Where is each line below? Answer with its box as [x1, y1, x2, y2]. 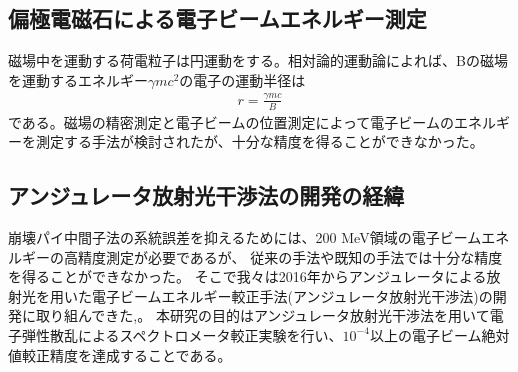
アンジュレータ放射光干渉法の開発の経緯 [8, 180, 405, 211]
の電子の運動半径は [179, 69, 306, 90]
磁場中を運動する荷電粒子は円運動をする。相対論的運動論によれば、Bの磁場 [8, 50, 508, 71]
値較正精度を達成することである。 [8, 344, 232, 365]
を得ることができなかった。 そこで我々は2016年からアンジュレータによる [8, 266, 487, 287]
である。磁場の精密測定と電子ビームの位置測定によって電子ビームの [8, 111, 454, 132]
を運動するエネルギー [8, 69, 148, 90]
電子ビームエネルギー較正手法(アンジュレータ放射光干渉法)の [91, 285, 493, 306]
